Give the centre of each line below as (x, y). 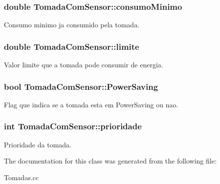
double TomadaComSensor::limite (72, 46)
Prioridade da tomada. (38, 144)
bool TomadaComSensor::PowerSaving (81, 86)
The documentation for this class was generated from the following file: (110, 161)
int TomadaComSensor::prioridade (73, 126)
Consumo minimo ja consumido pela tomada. (72, 25)
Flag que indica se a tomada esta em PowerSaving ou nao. (91, 104)
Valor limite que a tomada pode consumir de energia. (84, 65)
